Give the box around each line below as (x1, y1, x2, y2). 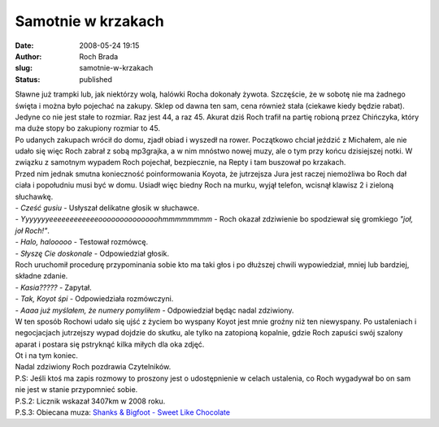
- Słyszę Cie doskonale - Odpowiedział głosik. (15, 248, 170, 258)
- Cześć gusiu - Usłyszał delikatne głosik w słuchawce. (15, 203, 200, 213)
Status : (15, 74, 41, 84)
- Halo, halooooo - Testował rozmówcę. (15, 237, 149, 247)
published (79, 74, 113, 84)
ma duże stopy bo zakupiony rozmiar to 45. (15, 123, 161, 133)
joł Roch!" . (15, 226, 50, 235)
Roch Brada (79, 51, 119, 61)
